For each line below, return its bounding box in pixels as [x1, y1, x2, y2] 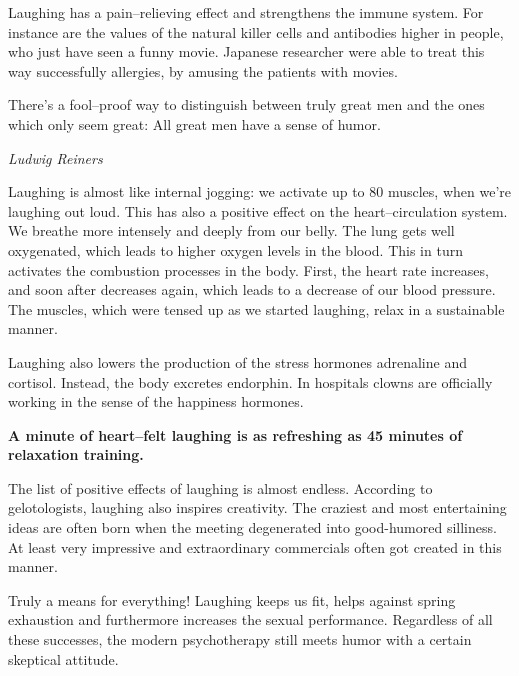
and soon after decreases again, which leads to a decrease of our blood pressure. [8, 279, 496, 300]
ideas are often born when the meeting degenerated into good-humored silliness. [8, 517, 497, 538]
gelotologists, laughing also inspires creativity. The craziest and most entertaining [8, 497, 507, 518]
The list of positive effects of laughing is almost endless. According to [8, 477, 433, 498]
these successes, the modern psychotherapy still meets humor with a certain [8, 629, 472, 650]
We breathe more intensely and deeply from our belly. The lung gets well [8, 220, 455, 241]
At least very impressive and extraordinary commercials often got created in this [8, 536, 502, 557]
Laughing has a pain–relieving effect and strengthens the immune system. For [8, 2, 484, 22]
